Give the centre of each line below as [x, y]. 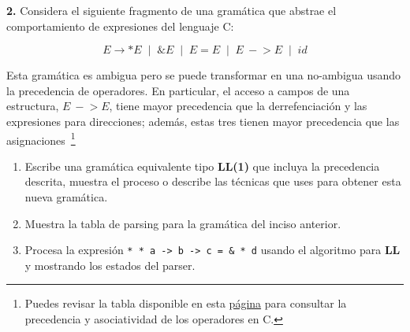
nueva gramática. [66, 197]
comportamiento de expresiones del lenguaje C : [120, 26]
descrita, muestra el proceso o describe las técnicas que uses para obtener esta [213, 181]
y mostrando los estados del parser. [110, 265]
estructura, [33, 106]
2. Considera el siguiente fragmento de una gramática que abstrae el [171, 10]
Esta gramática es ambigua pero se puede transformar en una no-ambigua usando [204, 75]
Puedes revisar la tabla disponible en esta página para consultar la [186, 303]
